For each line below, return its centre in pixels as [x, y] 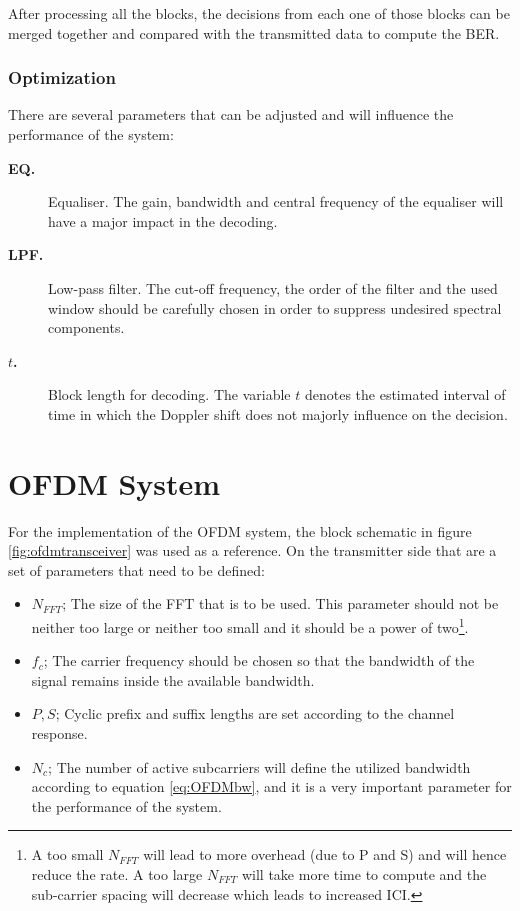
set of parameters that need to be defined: [136, 569]
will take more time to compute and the [364, 874]
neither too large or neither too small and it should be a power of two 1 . [250, 625]
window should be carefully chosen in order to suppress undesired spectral [275, 307]
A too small [67, 854]
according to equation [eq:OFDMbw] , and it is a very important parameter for [271, 786]
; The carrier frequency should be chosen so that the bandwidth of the [259, 660]
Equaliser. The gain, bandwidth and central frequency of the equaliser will [276, 201]
